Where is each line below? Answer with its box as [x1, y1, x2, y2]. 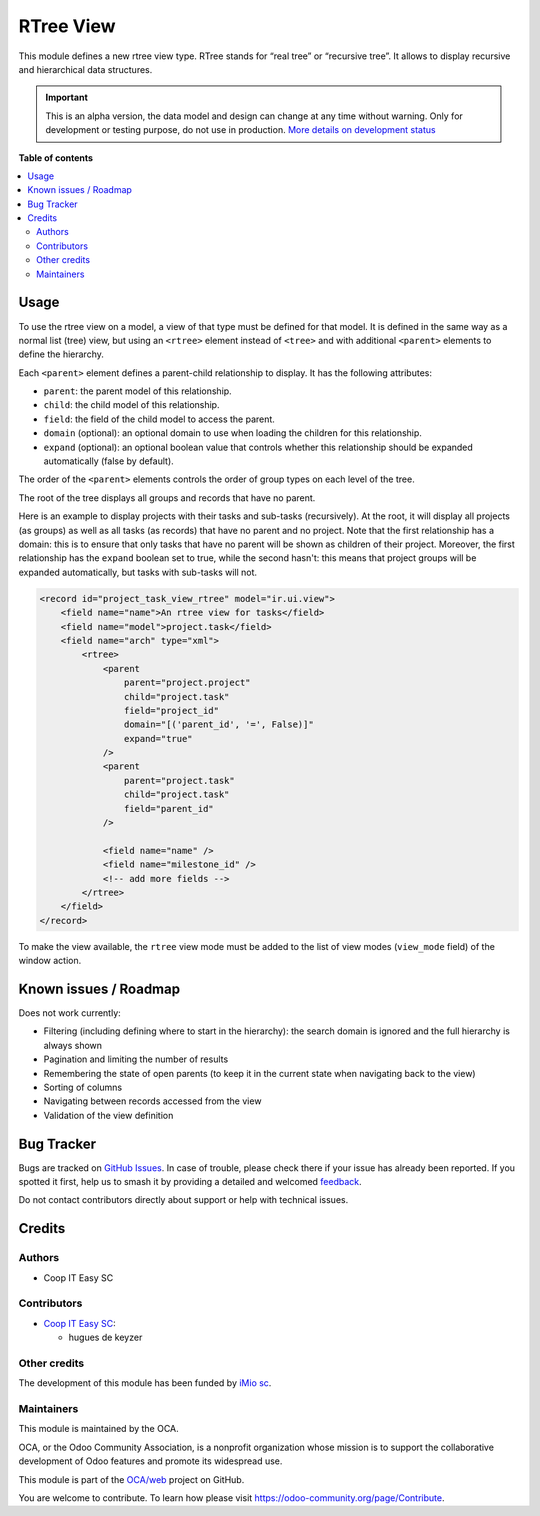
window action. [18, 955, 82, 967]
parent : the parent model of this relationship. [43, 385, 232, 397]
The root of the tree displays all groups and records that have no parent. [18, 491, 316, 504]
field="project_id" [123, 705, 220, 716]
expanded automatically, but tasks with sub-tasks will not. [18, 566, 258, 578]
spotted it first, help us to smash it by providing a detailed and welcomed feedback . [18, 1176, 362, 1188]
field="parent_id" [123, 803, 214, 814]
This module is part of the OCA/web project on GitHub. [18, 1473, 245, 1485]
